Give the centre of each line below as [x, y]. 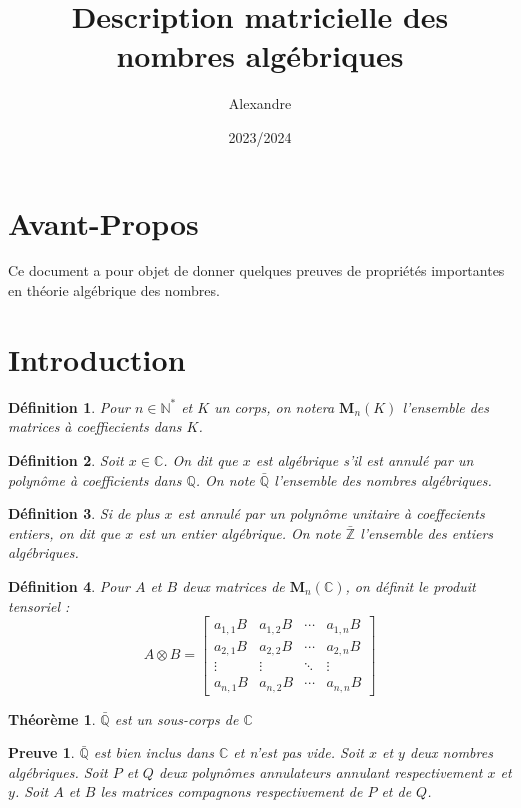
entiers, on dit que [64, 532]
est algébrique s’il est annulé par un [364, 459]
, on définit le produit [410, 585]
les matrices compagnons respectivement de [231, 791]
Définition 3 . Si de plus [84, 513]
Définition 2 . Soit [66, 459]
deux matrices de [233, 585]
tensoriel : [39, 605]
